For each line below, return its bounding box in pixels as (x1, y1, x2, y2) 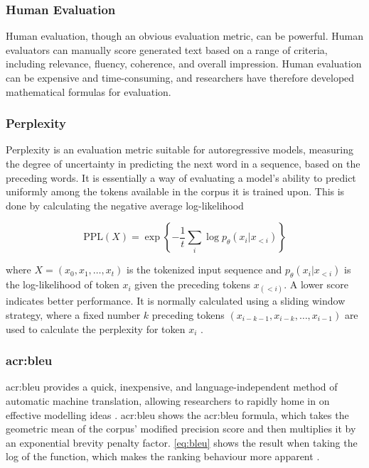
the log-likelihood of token (6, 277, 119, 292)
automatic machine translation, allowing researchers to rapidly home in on (6, 393, 330, 408)
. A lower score (284, 277, 348, 292)
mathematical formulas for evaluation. (6, 84, 171, 99)
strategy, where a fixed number (6, 307, 141, 322)
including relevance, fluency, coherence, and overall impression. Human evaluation (6, 56, 362, 71)
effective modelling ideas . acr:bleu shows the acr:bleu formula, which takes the (6, 407, 349, 422)
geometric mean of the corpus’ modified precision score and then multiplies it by (6, 421, 356, 436)
